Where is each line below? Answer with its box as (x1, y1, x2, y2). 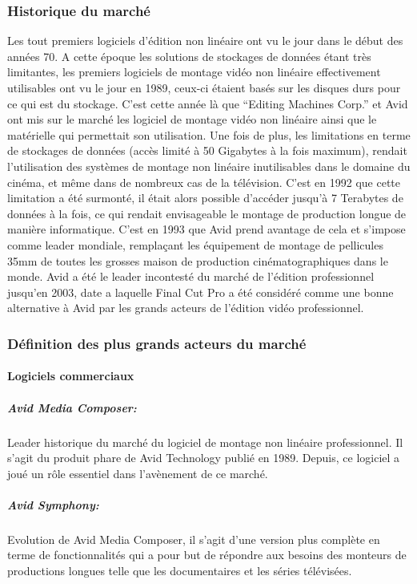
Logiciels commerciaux (7, 367, 134, 384)
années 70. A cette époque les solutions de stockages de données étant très (7, 47, 371, 64)
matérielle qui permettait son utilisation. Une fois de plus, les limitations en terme (7, 126, 411, 143)
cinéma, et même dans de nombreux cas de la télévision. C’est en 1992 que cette (7, 173, 401, 190)
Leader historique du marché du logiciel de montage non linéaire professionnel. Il (7, 433, 403, 450)
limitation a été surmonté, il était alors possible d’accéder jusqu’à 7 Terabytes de (7, 189, 403, 206)
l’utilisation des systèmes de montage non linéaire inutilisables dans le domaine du (7, 157, 411, 174)
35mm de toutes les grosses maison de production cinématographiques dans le (7, 252, 388, 269)
